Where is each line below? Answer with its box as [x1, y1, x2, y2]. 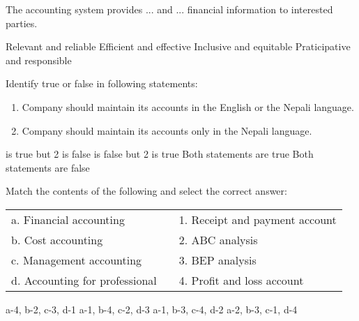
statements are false [6, 160, 90, 174]
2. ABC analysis [178, 231, 258, 248]
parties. [6, 15, 38, 30]
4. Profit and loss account [178, 271, 304, 288]
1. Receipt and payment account [178, 211, 337, 227]
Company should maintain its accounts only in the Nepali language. [22, 123, 312, 137]
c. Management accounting [11, 251, 142, 268]
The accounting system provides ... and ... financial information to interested [6, 2, 333, 16]
